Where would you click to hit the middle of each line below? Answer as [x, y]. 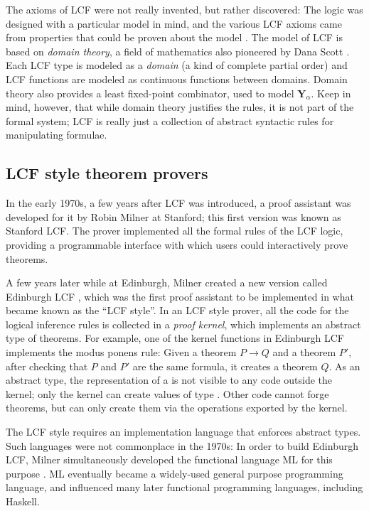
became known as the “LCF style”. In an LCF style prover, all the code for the [177, 310]
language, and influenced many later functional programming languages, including [184, 487]
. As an [344, 366]
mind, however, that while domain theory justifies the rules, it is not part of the [180, 107]
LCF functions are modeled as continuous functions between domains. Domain [177, 79]
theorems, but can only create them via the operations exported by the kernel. [177, 408]
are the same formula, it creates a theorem [225, 366]
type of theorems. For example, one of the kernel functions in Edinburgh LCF [175, 338]
